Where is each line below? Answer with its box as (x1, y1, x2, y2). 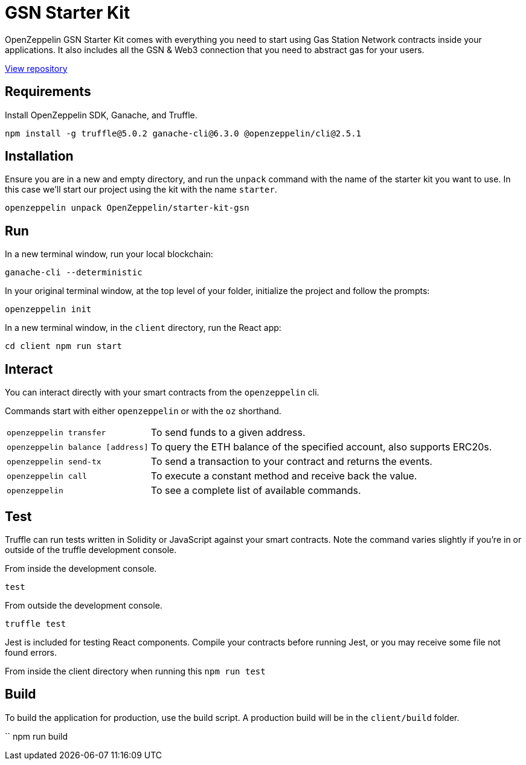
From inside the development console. (5, 563, 157, 574)
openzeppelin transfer (7, 427, 106, 437)
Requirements (5, 84, 91, 100)
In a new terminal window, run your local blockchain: (5, 249, 213, 260)
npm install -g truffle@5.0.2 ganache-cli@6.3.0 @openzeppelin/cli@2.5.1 (5, 128, 362, 138)
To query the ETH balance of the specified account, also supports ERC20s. (150, 441, 492, 453)
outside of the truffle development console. (5, 544, 177, 555)
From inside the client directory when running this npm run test (5, 665, 266, 676)
